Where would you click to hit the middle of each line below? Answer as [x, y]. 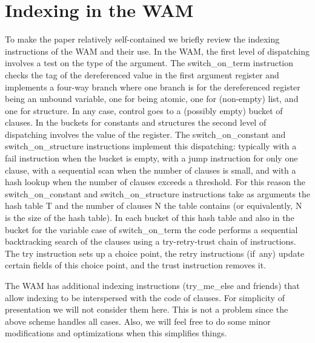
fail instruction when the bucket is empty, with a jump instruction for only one [151, 158]
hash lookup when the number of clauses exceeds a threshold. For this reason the [155, 182]
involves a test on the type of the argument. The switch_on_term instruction [149, 63]
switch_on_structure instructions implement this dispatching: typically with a [151, 146]
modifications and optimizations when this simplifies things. [116, 333]
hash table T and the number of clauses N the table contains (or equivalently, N [154, 205]
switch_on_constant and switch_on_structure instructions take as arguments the [158, 193]
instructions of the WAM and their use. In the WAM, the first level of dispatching [157, 51]
